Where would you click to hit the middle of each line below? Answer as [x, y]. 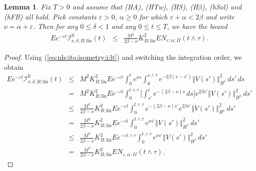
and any [124, 26]
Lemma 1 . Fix [27, 6]
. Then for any [56, 26]
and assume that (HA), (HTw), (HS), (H [135, 6]
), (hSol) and [222, 6]
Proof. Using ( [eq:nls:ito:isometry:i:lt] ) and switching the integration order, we [123, 57]
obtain [14, 67]
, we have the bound [197, 26]
